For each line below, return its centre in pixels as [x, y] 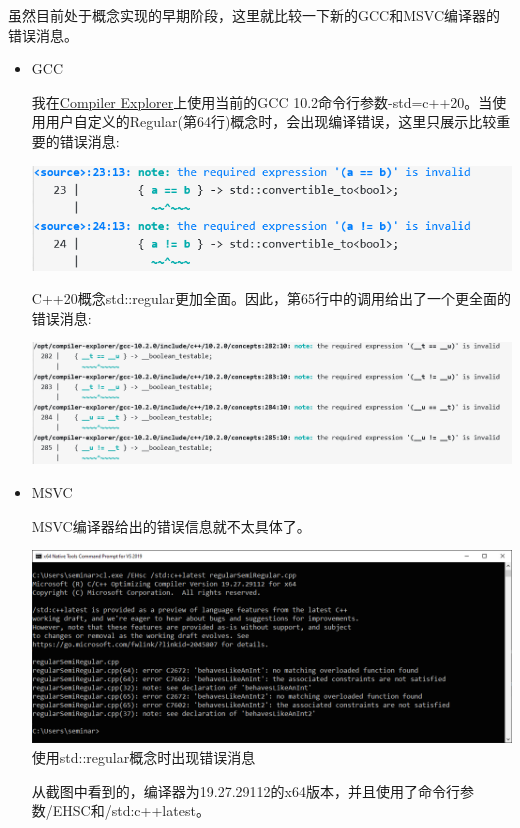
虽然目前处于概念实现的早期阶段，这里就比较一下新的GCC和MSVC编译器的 [254, 15]
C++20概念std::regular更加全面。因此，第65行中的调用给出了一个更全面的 [271, 298]
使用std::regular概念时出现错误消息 [143, 756]
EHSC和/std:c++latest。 [131, 810]
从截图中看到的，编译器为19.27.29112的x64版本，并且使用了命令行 [245, 790]
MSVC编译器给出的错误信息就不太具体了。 [171, 525]
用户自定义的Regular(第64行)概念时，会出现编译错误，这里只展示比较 [271, 121]
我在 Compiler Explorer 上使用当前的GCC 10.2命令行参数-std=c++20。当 [262, 101]
